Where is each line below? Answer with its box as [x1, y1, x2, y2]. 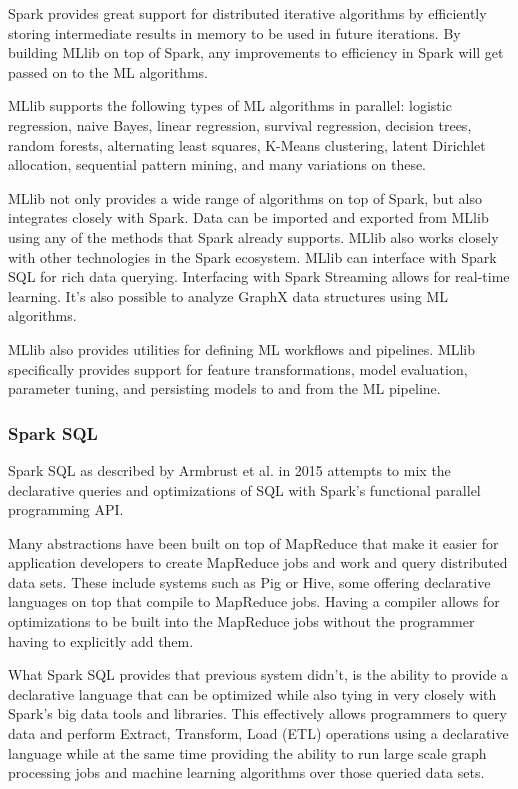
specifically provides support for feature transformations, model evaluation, [8, 358, 468, 379]
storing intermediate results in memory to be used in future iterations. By [8, 22, 461, 43]
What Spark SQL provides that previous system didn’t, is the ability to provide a [8, 664, 509, 685]
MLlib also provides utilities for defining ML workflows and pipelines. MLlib [8, 338, 476, 359]
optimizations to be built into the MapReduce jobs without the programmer [8, 611, 475, 632]
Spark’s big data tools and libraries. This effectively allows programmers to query [8, 703, 507, 724]
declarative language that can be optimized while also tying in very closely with [8, 683, 497, 704]
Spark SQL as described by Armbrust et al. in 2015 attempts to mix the [8, 459, 451, 480]
